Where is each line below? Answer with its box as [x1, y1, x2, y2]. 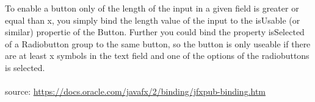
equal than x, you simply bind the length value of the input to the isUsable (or [5, 13, 300, 26]
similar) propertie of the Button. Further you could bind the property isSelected [5, 25, 305, 38]
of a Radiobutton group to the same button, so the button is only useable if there [5, 37, 311, 50]
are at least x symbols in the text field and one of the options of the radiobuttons [5, 49, 310, 62]
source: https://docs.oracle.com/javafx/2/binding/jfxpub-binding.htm [5, 85, 266, 98]
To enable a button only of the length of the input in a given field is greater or [5, 2, 299, 14]
